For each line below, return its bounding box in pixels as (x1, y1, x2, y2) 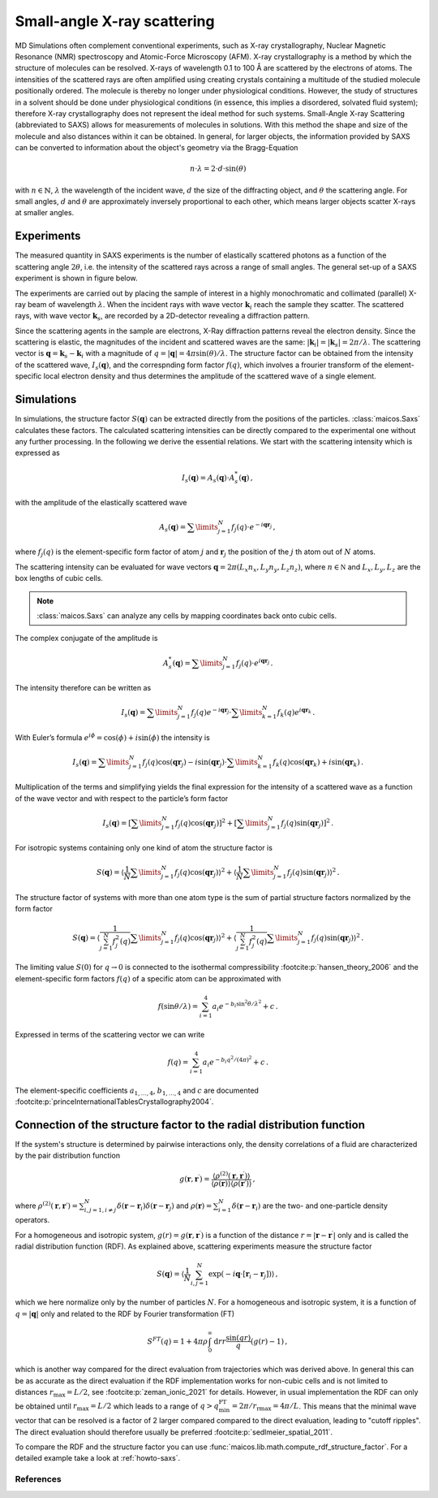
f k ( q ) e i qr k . (277, 706, 316, 719)
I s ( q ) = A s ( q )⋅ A (181, 473, 235, 484)
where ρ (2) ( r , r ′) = (15, 1200, 79, 1210)
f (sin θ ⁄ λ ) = (157, 1002, 199, 1011)
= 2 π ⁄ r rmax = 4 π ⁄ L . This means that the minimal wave (231, 1401, 417, 1413)
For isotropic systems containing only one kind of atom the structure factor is (15, 843, 273, 853)
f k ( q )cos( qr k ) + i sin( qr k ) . (273, 757, 364, 768)
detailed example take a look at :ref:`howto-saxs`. (15, 1453, 181, 1463)
